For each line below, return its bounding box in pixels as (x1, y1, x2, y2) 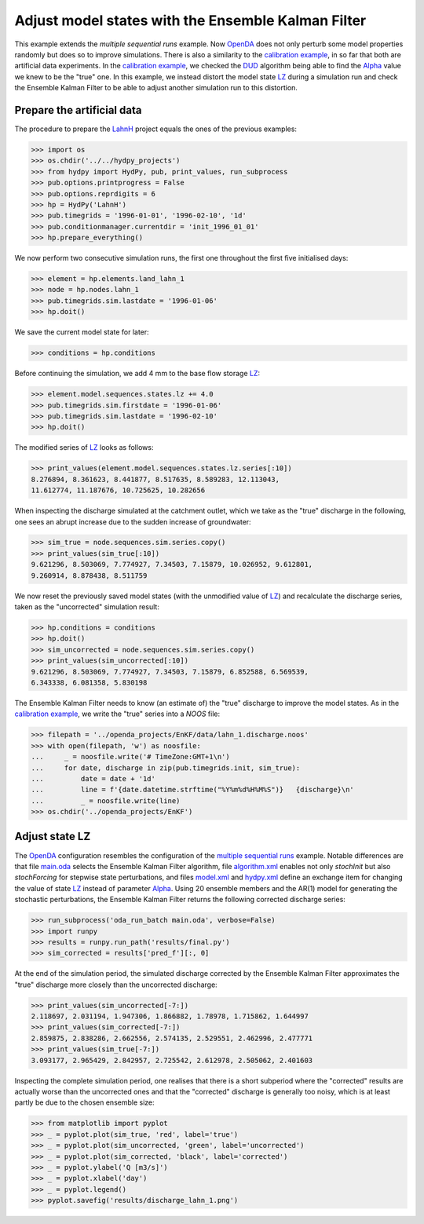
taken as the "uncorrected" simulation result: (14, 602, 160, 612)
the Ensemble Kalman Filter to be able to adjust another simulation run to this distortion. (14, 83, 298, 93)
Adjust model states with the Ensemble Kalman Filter (14, 12, 367, 29)
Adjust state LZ (14, 830, 91, 843)
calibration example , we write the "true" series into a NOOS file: (14, 709, 221, 718)
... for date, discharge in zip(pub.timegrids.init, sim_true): (31, 763, 301, 773)
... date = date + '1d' (31, 774, 156, 783)
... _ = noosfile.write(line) (31, 796, 181, 805)
